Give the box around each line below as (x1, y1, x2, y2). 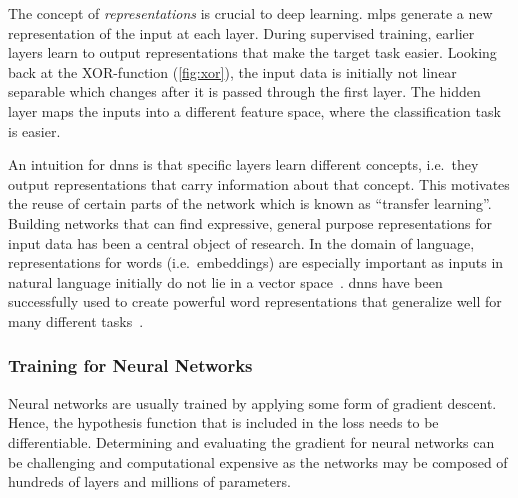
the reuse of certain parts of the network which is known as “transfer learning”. (8, 193, 492, 214)
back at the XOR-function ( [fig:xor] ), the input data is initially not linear (8, 61, 457, 82)
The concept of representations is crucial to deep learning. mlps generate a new (8, 3, 493, 23)
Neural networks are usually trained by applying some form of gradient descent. (8, 392, 497, 413)
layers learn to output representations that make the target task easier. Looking (8, 42, 497, 63)
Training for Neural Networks (8, 353, 253, 378)
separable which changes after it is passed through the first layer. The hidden (8, 81, 481, 102)
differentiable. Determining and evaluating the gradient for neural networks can (8, 431, 495, 452)
